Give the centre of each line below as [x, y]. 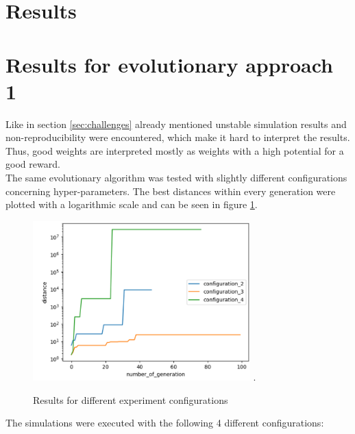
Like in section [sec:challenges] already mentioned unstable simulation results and [176, 124]
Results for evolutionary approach [169, 64]
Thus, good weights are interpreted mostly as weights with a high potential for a [175, 150]
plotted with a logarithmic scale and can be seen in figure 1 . [132, 204]
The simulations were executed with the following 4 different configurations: [165, 423]
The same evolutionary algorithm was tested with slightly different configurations [176, 178]
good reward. [33, 164]
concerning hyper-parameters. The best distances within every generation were [171, 191]
